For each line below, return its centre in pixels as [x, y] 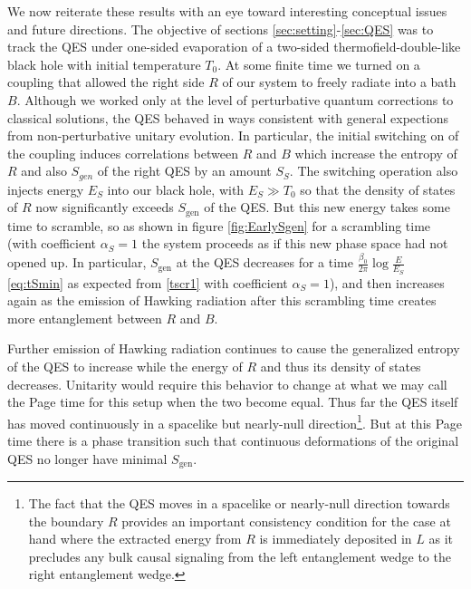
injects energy [46, 189]
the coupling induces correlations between [123, 153]
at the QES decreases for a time [264, 262]
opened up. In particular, [77, 262]
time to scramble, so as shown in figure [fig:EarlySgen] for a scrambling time [219, 225]
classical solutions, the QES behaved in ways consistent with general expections [228, 117]
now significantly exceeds [105, 207]
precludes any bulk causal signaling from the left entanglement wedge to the [240, 556]
